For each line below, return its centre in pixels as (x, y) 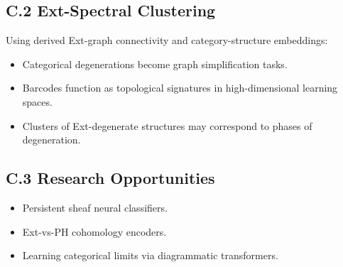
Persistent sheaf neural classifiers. (95, 207)
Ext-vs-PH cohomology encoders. (94, 231)
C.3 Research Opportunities (110, 178)
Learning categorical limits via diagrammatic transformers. (150, 255)
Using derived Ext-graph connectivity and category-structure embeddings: (167, 40)
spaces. (37, 101)
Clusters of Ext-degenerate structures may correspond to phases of (167, 125)
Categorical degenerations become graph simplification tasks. (155, 64)
